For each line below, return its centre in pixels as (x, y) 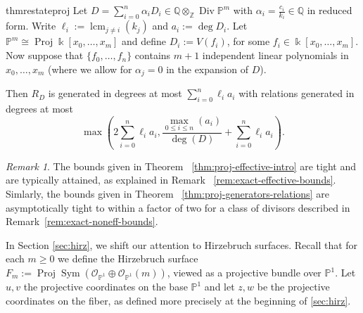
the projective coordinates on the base (106, 287)
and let (219, 287)
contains (153, 55)
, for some (248, 41)
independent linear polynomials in (275, 55)
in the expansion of (207, 69)
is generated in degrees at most (115, 93)
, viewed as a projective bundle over (244, 273)
